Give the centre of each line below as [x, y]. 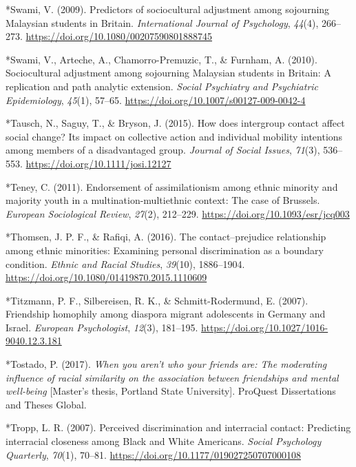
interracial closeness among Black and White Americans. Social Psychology [164, 441]
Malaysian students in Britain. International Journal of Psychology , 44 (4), [162, 22]
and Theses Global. [46, 404]
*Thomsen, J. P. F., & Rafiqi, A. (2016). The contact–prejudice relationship [166, 237]
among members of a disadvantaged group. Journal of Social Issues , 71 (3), [163, 150]
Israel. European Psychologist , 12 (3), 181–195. [102, 327]
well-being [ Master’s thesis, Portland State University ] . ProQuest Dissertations [171, 391]
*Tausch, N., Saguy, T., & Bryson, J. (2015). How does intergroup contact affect [175, 123]
